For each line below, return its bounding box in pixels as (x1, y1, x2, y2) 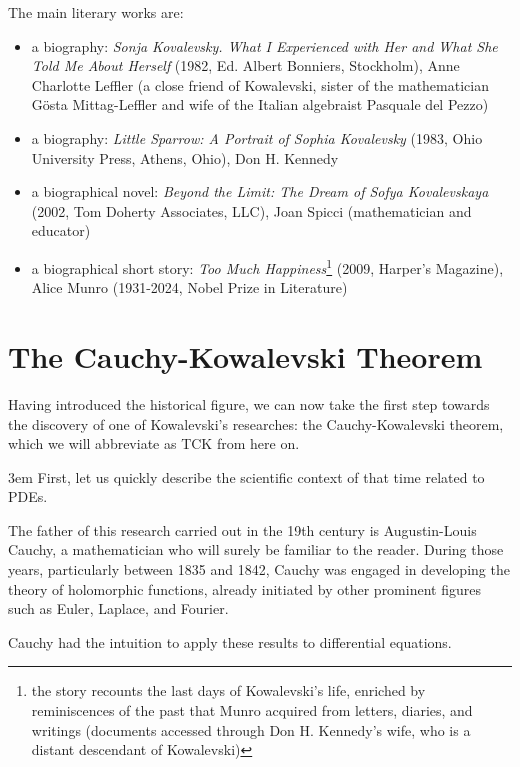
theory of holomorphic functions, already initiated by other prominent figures (8, 578, 481, 599)
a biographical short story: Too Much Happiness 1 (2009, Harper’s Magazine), (31, 254, 504, 278)
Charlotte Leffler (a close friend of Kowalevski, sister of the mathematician (31, 74, 489, 95)
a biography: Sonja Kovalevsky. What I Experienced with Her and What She (31, 35, 498, 56)
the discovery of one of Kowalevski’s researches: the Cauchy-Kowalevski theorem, (8, 413, 504, 434)
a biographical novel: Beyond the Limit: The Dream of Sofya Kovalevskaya (31, 181, 489, 202)
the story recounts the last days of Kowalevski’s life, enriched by (31, 680, 426, 701)
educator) (31, 220, 91, 241)
